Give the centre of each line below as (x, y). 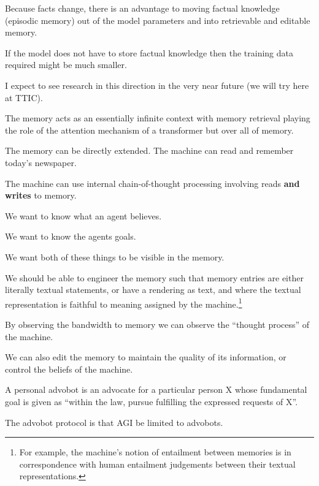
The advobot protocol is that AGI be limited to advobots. (114, 422)
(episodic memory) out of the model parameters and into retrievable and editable (158, 20)
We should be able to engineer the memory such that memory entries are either (154, 277)
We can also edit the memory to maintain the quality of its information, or (146, 357)
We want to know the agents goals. (71, 236)
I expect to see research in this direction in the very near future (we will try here (157, 85)
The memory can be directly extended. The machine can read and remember (149, 150)
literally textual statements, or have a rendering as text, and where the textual (153, 290)
